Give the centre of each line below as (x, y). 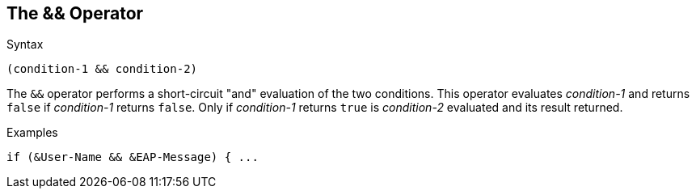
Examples (32, 133)
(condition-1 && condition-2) (102, 69)
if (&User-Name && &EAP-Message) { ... (133, 157)
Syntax (25, 45)
